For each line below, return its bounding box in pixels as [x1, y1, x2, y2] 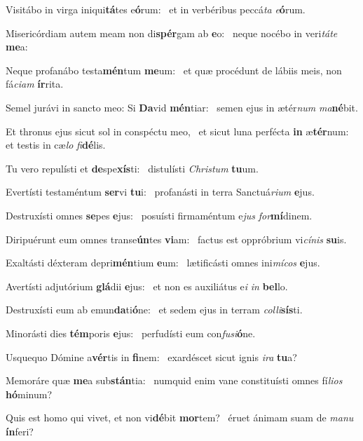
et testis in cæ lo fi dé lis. [6, 137, 106, 152]
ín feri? [6, 423, 34, 438]
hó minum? [6, 386, 52, 401]
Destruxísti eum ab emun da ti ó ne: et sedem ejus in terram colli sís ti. [6, 302, 303, 317]
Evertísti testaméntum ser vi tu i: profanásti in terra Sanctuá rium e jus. [6, 184, 315, 199]
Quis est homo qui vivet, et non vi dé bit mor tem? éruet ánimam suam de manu [6, 410, 354, 425]
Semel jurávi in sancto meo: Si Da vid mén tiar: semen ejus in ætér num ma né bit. [6, 100, 358, 114]
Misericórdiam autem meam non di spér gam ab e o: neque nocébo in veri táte [6, 25, 338, 40]
